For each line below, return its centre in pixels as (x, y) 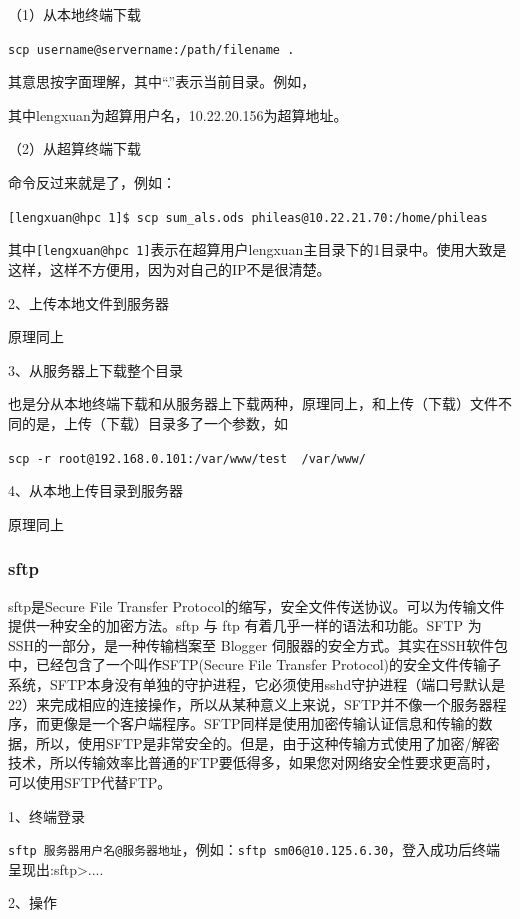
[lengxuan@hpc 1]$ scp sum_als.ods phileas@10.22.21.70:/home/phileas (248, 217)
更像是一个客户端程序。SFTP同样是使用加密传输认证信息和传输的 (264, 723)
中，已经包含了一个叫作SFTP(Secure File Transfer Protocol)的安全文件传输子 (254, 664)
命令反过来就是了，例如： (92, 182)
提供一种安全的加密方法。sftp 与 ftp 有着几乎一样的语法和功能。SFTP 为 (245, 625)
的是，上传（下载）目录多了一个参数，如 (154, 422)
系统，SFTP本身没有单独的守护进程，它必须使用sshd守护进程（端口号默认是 (257, 683)
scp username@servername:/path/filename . (151, 49)
